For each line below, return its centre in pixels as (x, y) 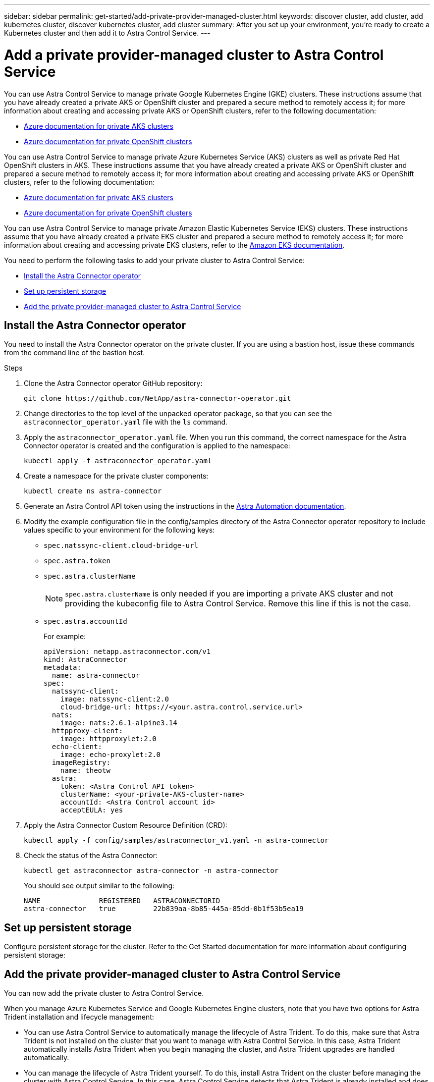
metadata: (62, 668)
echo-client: (77, 747)
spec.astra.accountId (85, 622)
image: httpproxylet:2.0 (108, 739)
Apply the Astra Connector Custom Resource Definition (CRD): (126, 825)
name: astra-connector (96, 676)
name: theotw (85, 771)
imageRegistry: (81, 763)
